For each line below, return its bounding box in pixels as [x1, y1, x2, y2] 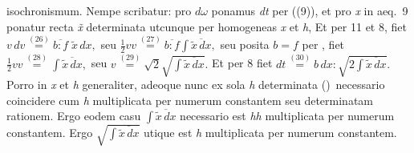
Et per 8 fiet [212, 54, 273, 71]
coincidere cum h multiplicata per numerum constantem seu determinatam [6, 91, 374, 108]
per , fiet [302, 36, 345, 53]
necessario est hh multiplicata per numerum [180, 107, 395, 124]
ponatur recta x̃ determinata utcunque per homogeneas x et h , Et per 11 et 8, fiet [6, 18, 407, 34]
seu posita [220, 36, 270, 53]
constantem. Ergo [6, 124, 93, 141]
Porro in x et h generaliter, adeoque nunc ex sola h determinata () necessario [6, 75, 385, 92]
